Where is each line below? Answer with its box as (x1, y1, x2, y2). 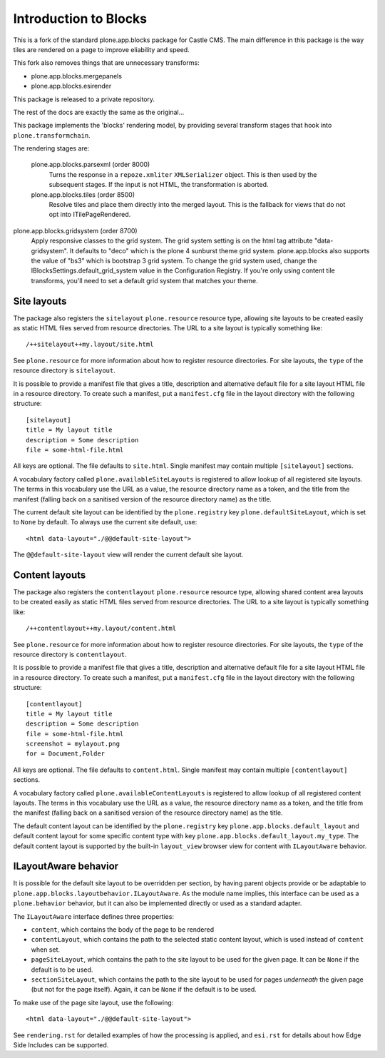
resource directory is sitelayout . (13, 366, 115, 375)
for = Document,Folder (26, 750, 106, 758)
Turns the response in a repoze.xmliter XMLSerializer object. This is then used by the (48, 170, 317, 178)
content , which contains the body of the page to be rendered (31, 925, 215, 934)
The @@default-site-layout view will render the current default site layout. (13, 550, 244, 559)
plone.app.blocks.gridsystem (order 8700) (13, 226, 138, 235)
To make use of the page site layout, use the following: (13, 998, 174, 1007)
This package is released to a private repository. (13, 95, 155, 103)
